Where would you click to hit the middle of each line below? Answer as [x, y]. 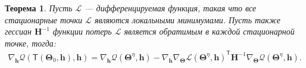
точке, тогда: [31, 43]
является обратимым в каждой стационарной [209, 31]
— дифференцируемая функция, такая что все [171, 8]
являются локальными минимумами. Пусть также [187, 19]
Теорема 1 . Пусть [39, 8]
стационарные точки [44, 19]
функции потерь [82, 31]
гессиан [18, 31]
